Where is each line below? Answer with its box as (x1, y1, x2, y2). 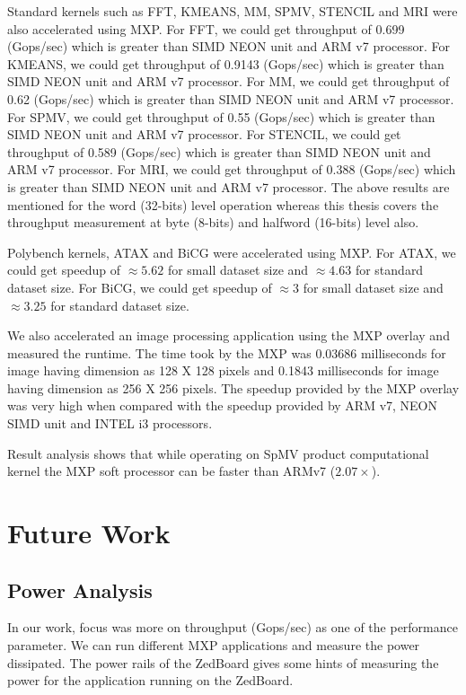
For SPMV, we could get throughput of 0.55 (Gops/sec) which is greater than (7, 107, 435, 126)
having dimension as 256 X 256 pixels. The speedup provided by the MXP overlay (7, 378, 460, 397)
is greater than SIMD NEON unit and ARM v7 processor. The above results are (7, 177, 450, 196)
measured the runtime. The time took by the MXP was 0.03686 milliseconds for (7, 343, 446, 362)
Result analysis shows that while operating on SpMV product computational (7, 444, 429, 462)
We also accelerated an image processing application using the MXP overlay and (7, 326, 450, 345)
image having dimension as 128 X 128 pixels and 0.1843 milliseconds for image (7, 361, 439, 380)
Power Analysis (7, 576, 153, 603)
